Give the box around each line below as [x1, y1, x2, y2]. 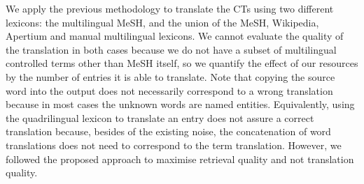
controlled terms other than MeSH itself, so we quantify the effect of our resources [6, 56, 358, 70]
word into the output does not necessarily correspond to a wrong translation [6, 83, 333, 98]
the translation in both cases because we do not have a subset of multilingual [6, 42, 337, 56]
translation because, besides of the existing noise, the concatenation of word [6, 124, 331, 139]
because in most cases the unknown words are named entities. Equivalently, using [6, 97, 355, 112]
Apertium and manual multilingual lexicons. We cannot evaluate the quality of [6, 29, 344, 43]
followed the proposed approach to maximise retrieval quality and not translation [6, 151, 354, 166]
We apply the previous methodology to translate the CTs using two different [6, 1, 334, 15]
